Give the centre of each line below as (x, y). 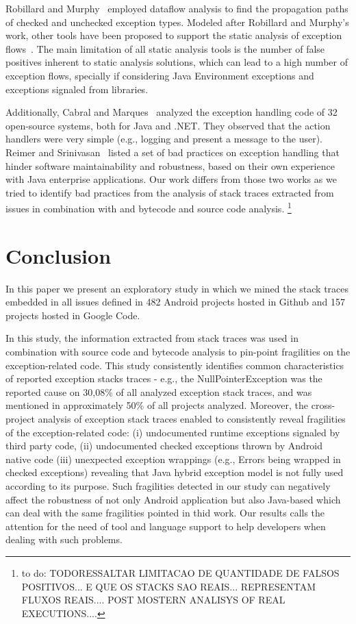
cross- (323, 405)
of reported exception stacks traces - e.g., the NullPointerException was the (164, 378)
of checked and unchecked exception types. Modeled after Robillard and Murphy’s (177, 22)
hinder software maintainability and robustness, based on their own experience (170, 165)
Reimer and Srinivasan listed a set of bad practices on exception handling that (173, 152)
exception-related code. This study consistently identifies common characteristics (175, 365)
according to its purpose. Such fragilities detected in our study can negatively (168, 486)
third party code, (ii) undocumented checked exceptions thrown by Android (164, 446)
